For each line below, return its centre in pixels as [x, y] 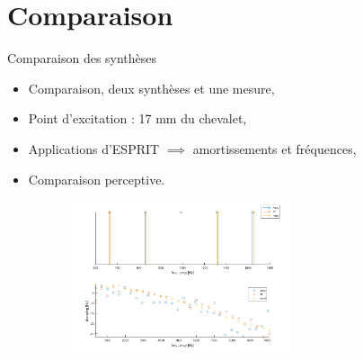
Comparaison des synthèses [82, 58]
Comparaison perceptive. [97, 179]
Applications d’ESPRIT [94, 148]
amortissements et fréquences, [274, 148]
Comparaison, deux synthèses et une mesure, [151, 88]
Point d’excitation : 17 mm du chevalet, [137, 118]
